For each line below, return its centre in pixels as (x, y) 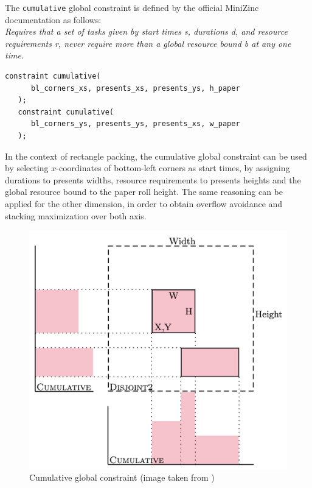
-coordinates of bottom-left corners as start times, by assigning (173, 168)
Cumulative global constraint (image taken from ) (122, 477)
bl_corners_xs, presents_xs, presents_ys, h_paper (135, 88)
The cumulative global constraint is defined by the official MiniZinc (132, 7)
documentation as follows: (53, 19)
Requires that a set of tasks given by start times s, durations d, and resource (146, 31)
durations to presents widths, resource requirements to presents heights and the (153, 179)
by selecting (27, 168)
